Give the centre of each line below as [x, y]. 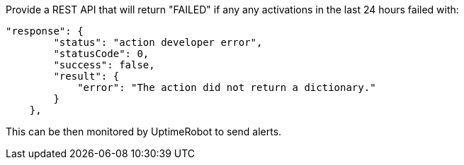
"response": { [45, 31]
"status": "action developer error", [158, 42]
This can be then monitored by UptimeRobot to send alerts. [144, 132]
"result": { [86, 76]
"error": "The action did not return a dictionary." [227, 87]
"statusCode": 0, [101, 54]
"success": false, [104, 65]
